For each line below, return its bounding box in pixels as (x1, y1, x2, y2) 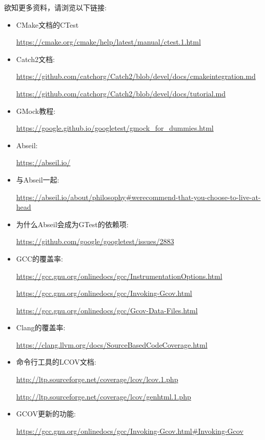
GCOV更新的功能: (16, 408, 76, 419)
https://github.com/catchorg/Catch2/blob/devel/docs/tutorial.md (16, 88, 226, 98)
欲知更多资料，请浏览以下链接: (4, 2, 107, 12)
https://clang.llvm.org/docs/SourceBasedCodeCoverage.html (16, 339, 208, 350)
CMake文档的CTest (16, 19, 79, 30)
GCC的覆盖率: (16, 253, 63, 264)
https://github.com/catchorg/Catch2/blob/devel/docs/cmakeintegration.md (16, 71, 256, 82)
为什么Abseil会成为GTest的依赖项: (16, 218, 129, 229)
